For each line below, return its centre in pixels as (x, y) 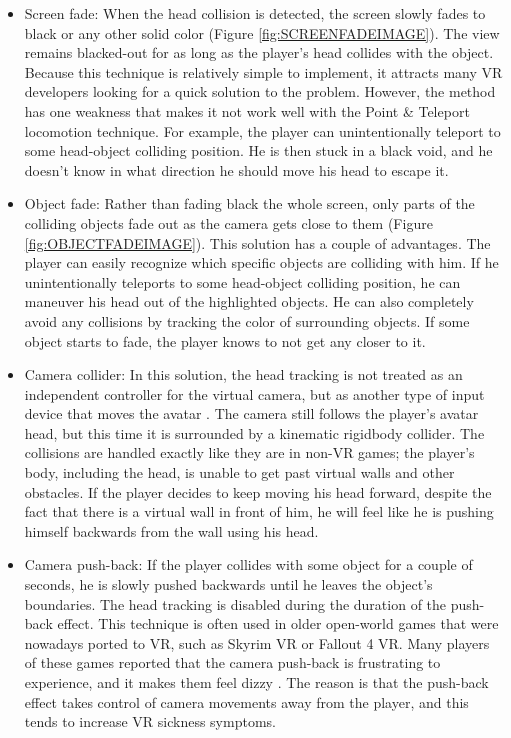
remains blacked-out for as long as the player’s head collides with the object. (259, 52)
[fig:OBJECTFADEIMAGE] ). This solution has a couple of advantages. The (257, 242)
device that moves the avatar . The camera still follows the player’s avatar (251, 413)
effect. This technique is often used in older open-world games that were (278, 623)
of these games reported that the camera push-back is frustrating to (232, 662)
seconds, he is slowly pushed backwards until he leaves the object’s (228, 584)
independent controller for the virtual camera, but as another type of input (254, 393)
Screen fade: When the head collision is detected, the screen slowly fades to (255, 13)
